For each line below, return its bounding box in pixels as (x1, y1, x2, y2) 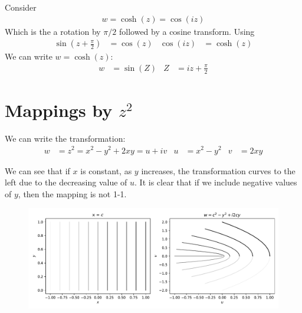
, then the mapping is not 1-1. (18, 187, 127, 200)
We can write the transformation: (5, 132, 126, 144)
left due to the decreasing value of (5, 176, 127, 188)
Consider (5, 1, 37, 13)
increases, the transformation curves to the (141, 164, 296, 177)
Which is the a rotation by (5, 25, 101, 37)
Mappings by (5, 97, 113, 122)
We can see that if (5, 164, 70, 177)
